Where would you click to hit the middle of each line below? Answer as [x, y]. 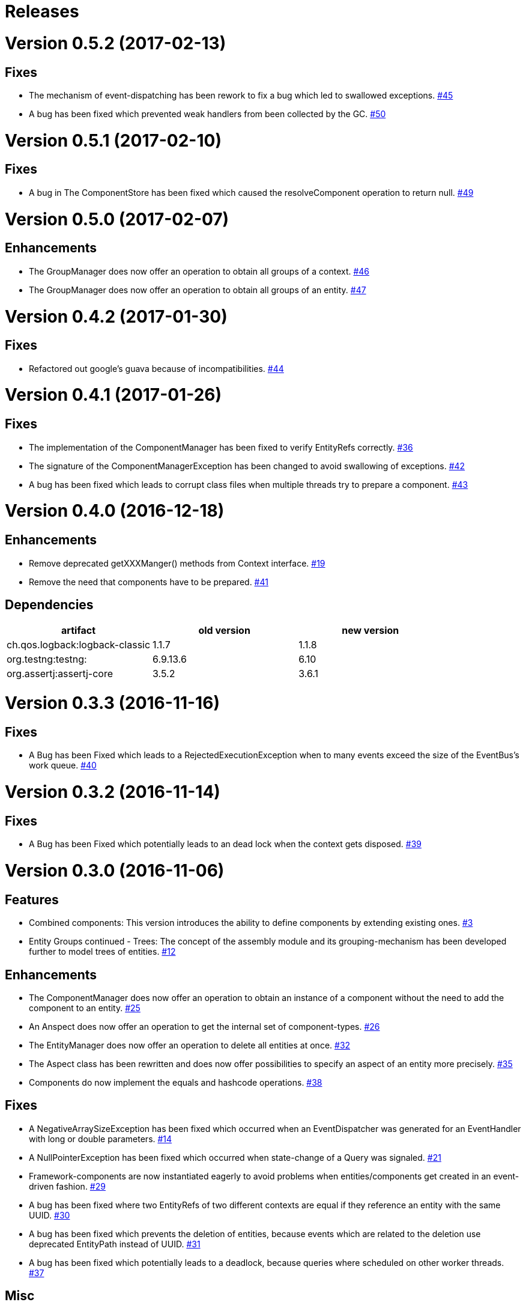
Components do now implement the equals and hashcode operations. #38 [176, 1082]
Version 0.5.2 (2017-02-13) [116, 43]
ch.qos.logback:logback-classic [79, 645]
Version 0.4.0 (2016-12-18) [115, 511]
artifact [78, 631]
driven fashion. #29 [67, 1186]
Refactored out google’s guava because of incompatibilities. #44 [156, 368]
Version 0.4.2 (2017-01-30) [116, 316]
